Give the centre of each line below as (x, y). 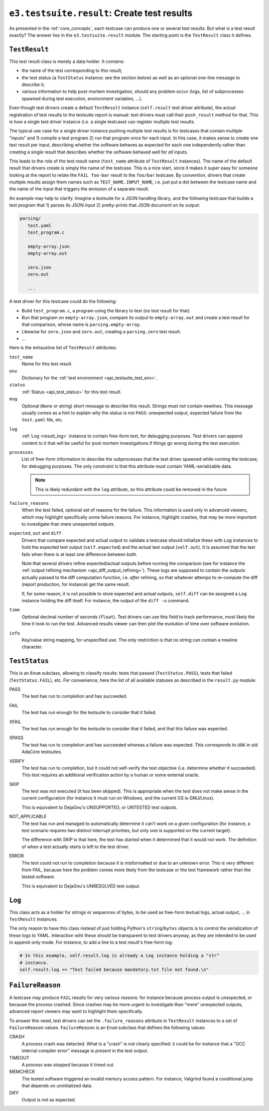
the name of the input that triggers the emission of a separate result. (79, 189)
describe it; (33, 84)
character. (32, 647)
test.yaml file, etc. (42, 420)
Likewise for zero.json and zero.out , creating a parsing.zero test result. (101, 331)
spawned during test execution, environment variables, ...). (82, 98)
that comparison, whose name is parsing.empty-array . (81, 324)
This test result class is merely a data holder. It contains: (67, 61)
